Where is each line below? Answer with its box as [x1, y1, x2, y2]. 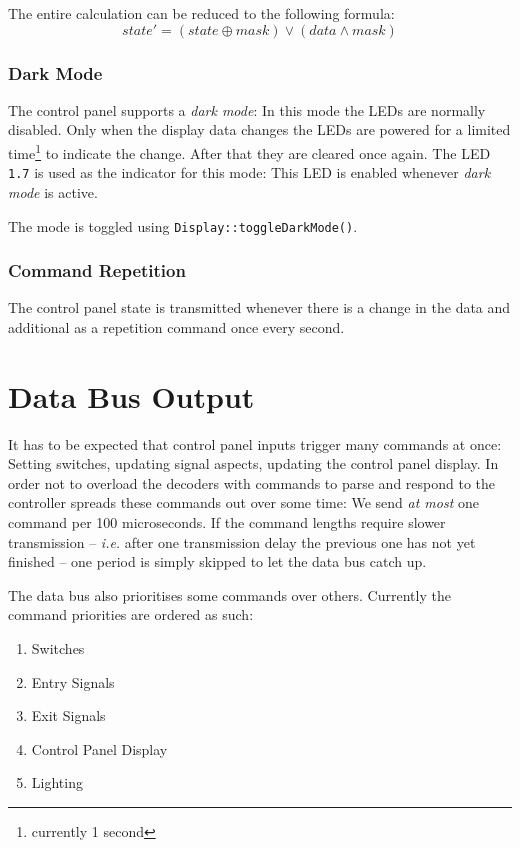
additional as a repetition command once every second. [8, 316, 345, 337]
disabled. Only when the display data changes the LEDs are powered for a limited [8, 119, 511, 140]
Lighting [31, 772, 83, 793]
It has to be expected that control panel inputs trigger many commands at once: [8, 433, 502, 454]
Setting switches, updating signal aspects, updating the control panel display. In [8, 453, 499, 474]
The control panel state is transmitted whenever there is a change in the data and [8, 297, 511, 318]
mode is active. [8, 181, 98, 202]
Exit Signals [31, 705, 106, 726]
